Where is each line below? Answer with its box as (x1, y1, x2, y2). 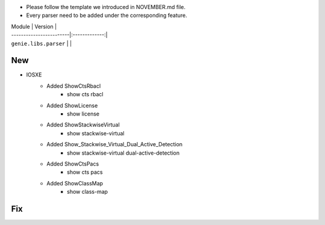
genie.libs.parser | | (11, 40, 72, 47)
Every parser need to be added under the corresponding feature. (26, 12, 188, 19)
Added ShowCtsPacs (46, 160, 99, 167)
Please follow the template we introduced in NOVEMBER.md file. (26, 4, 186, 10)
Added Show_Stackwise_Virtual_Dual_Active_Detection (46, 141, 183, 148)
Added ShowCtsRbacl (46, 82, 101, 90)
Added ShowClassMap (46, 179, 104, 186)
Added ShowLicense (46, 102, 98, 109)
